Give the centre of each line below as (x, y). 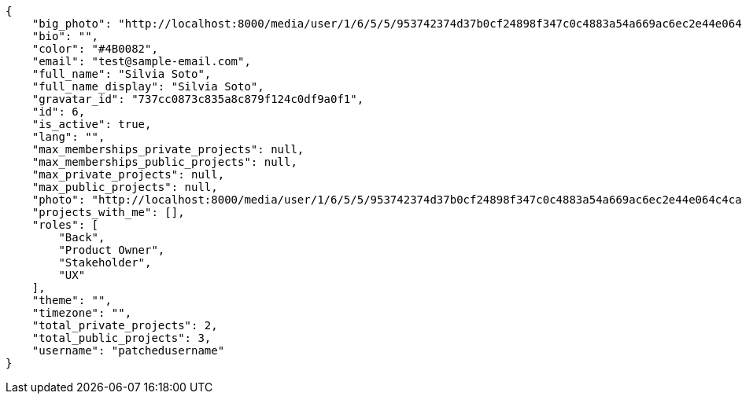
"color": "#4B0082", (95, 49)
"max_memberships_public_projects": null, (164, 162)
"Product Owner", (112, 250)
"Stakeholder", (105, 262)
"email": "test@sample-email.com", (141, 61)
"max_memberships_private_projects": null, (168, 149)
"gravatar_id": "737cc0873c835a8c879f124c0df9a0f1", (198, 99)
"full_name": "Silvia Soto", (122, 74)
